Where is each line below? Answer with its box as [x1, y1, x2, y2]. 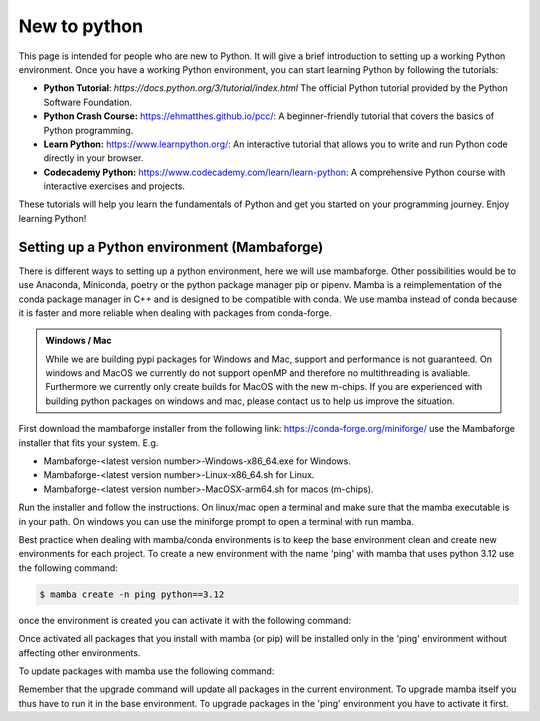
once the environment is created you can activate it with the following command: [18, 614, 352, 626]
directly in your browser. [43, 152, 144, 164]
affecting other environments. [18, 646, 141, 659]
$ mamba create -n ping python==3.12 [39, 588, 225, 600]
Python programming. [43, 124, 134, 136]
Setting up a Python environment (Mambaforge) [18, 238, 324, 255]
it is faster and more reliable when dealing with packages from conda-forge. [18, 306, 332, 319]
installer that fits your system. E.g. [18, 436, 159, 449]
